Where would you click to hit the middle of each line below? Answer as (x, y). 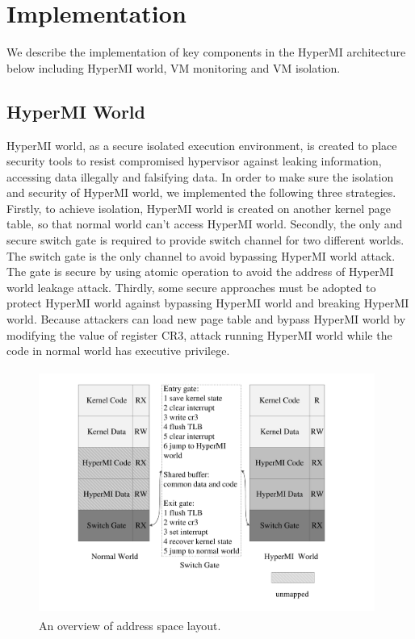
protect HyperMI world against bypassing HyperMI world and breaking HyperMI (208, 303)
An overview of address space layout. (130, 625)
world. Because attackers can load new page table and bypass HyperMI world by (206, 319)
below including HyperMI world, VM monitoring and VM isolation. (174, 67)
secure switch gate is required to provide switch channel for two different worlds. (205, 240)
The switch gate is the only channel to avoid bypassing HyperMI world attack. (201, 255)
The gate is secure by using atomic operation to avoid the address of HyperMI (200, 271)
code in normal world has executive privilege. (118, 351)
